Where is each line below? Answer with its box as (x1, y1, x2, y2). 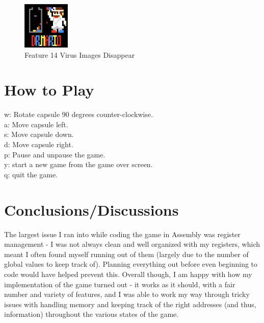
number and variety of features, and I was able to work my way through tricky (4, 289, 250, 299)
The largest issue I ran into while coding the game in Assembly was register (4, 228, 241, 239)
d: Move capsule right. (4, 139, 73, 150)
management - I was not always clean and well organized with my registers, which (4, 239, 260, 249)
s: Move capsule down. (4, 129, 74, 140)
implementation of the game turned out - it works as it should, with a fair (4, 279, 235, 289)
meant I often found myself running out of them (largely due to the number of (4, 248, 249, 259)
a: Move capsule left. (4, 119, 68, 129)
